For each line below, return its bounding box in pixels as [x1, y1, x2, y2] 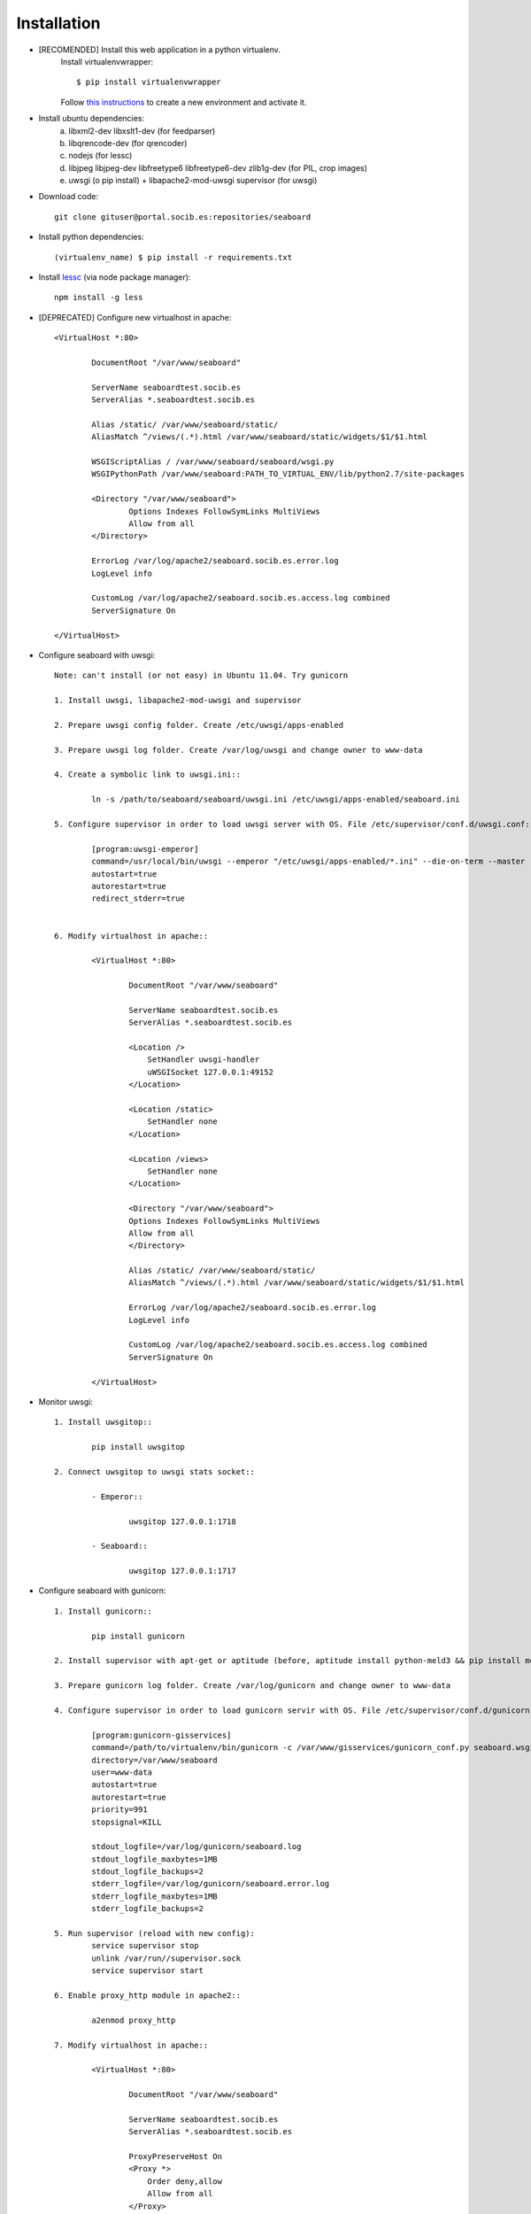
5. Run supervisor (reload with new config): [54, 1929, 256, 1939]
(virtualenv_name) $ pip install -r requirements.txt [54, 252, 292, 262]
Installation [16, 13, 101, 33]
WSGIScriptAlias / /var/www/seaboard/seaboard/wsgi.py [91, 457, 335, 467]
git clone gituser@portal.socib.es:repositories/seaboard [54, 212, 312, 221]
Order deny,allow [147, 2176, 223, 2187]
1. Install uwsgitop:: [54, 1417, 153, 1428]
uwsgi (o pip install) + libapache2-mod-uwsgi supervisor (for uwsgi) [68, 175, 318, 186]
